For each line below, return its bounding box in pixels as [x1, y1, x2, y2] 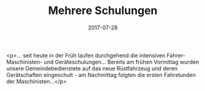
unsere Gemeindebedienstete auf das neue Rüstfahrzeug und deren [6, 65, 178, 72]
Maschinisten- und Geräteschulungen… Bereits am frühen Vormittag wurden [6, 58, 199, 65]
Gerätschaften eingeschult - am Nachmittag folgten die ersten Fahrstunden [6, 71, 196, 78]
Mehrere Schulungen [48, 4, 158, 18]
